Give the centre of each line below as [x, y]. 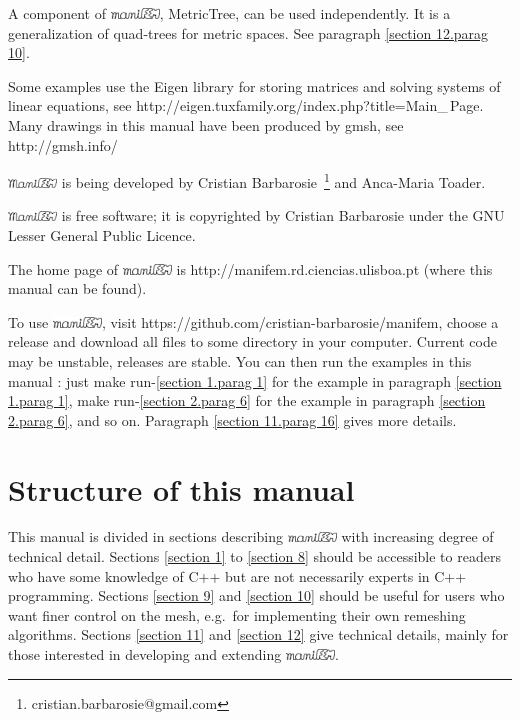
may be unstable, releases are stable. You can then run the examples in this [240, 360]
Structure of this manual [181, 488]
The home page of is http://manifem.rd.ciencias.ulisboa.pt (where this [250, 268]
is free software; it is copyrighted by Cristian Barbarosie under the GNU [283, 215]
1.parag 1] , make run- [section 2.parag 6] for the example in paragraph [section [247, 400]
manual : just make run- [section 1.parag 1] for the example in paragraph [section [255, 380]
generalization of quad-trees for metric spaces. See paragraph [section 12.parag [248, 32]
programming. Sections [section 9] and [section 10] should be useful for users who [256, 595]
